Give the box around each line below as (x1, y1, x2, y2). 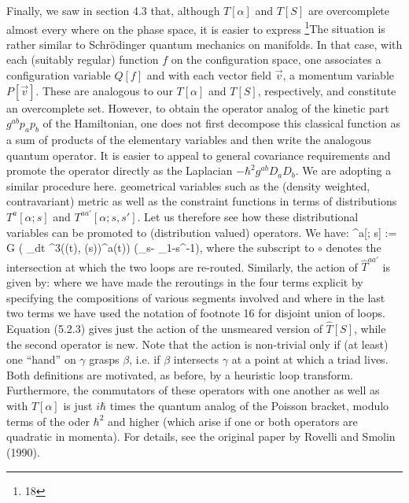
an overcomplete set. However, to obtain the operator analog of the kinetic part (6, 99, 389, 116)
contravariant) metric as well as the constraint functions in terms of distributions (6, 193, 397, 209)
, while (354, 320, 386, 337)
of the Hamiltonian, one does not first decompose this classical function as (42, 115, 400, 131)
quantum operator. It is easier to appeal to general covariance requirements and (6, 146, 391, 163)
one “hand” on (6, 351, 76, 368)
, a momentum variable (282, 67, 395, 83)
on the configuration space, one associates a (171, 51, 381, 68)
